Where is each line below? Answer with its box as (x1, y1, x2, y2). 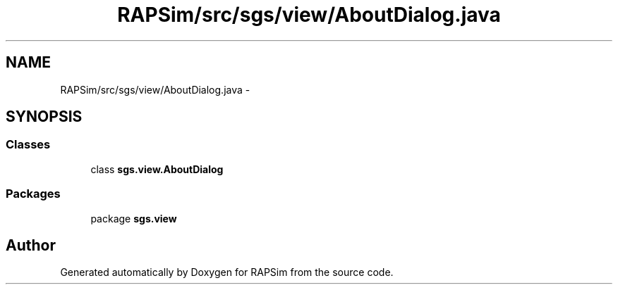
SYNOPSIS (6, 108, 83, 126)
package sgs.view (90, 212, 177, 225)
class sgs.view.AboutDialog (90, 163, 224, 175)
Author (6, 236, 56, 254)
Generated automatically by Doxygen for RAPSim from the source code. (60, 266, 394, 279)
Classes (6, 137, 51, 152)
